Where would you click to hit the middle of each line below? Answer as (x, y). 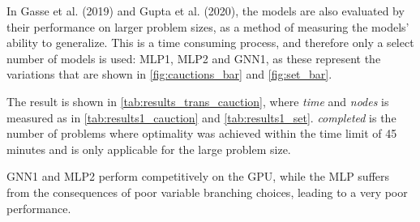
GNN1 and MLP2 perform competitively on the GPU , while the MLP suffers (198, 176)
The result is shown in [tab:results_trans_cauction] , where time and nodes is (198, 101)
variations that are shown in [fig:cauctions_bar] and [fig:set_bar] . (169, 74)
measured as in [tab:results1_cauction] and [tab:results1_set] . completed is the (201, 117)
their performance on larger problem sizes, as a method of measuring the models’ (208, 26)
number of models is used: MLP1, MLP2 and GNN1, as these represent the (194, 58)
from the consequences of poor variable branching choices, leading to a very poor (207, 192)
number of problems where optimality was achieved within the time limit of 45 (202, 133)
